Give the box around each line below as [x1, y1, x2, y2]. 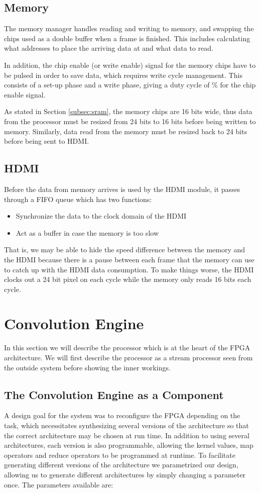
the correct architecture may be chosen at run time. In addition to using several [4, 430, 249, 440]
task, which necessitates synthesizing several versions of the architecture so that [4, 420, 249, 430]
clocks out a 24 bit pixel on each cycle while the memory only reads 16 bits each [4, 274, 251, 284]
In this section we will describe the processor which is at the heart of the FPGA [4, 342, 250, 353]
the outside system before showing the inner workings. [4, 362, 171, 372]
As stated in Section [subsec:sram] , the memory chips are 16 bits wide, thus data [4, 106, 252, 117]
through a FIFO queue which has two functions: [4, 193, 152, 204]
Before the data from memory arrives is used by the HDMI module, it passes [4, 183, 240, 194]
